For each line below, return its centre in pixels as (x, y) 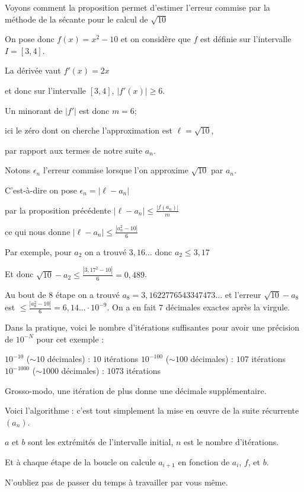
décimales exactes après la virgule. (228, 307)
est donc (94, 110)
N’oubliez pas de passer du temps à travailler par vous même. (116, 482)
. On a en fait (132, 307)
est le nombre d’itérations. (231, 442)
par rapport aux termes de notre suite (74, 150)
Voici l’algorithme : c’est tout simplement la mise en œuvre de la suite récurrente (152, 410)
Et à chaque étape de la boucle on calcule (80, 462)
